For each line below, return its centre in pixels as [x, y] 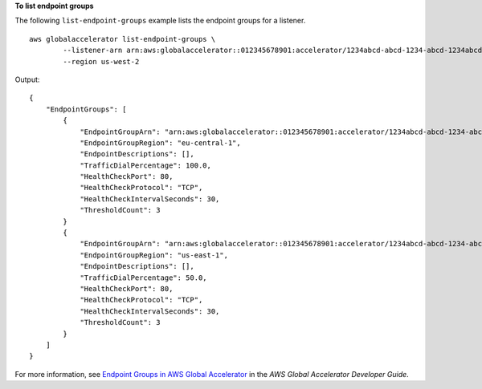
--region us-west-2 [101, 61]
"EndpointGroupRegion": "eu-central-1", [160, 143]
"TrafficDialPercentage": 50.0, [144, 278]
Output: [27, 79]
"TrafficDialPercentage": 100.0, [146, 165]
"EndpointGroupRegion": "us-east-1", [154, 255]
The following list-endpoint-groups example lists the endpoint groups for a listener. [160, 21]
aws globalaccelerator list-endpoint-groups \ [123, 39]
